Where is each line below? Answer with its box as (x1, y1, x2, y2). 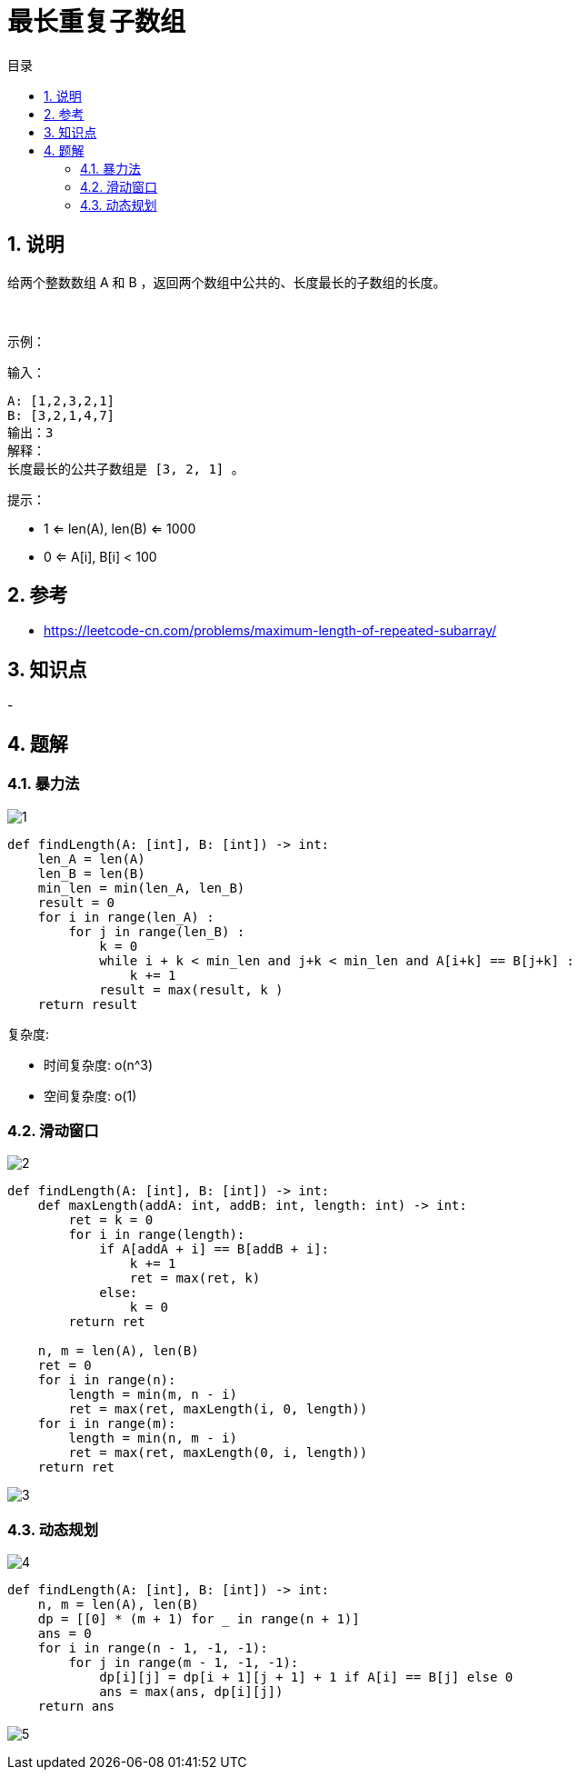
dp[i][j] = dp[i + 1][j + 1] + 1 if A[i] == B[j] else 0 (99, 1670, 514, 1684)
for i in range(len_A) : (37, 909, 215, 924)
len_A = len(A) (37, 851, 145, 866)
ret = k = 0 (68, 1213, 154, 1228)
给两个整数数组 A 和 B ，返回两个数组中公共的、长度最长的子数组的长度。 (7, 274, 446, 290)
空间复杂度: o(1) (44, 1087, 137, 1103)
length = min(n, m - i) (68, 1431, 237, 1446)
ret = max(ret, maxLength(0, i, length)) (68, 1445, 368, 1461)
